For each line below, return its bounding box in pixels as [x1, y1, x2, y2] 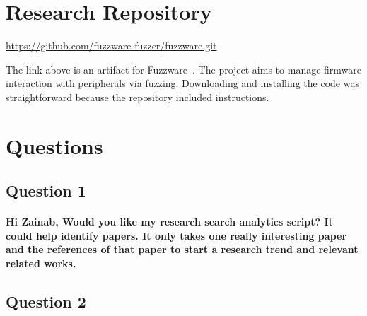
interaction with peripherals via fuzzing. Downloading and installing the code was [6, 76, 359, 90]
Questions [6, 131, 103, 160]
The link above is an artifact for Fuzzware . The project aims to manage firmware [6, 62, 361, 76]
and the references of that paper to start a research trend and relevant [6, 242, 359, 257]
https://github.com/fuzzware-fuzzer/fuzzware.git [6, 38, 217, 53]
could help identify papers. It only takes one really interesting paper [6, 228, 347, 242]
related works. [6, 256, 76, 271]
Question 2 [6, 291, 86, 312]
